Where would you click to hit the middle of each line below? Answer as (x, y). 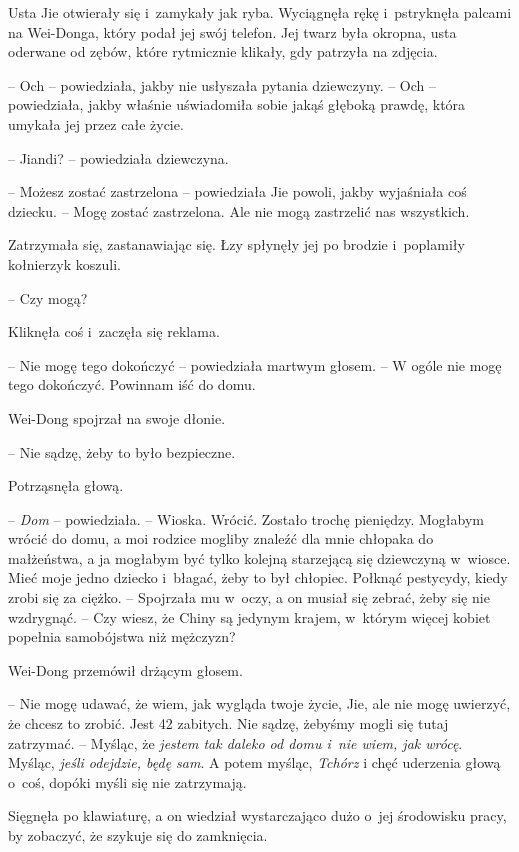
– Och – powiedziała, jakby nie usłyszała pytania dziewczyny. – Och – (222, 84)
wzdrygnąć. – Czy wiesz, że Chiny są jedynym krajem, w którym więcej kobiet (249, 616)
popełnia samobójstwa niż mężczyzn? (122, 636)
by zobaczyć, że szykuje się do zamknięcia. (138, 835)
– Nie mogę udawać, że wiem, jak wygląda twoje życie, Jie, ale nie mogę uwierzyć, (259, 703)
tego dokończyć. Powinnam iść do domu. (132, 384)
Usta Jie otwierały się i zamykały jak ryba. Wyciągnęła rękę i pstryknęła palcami (260, 12)
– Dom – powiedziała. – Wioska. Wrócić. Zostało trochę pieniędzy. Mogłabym (246, 518)
